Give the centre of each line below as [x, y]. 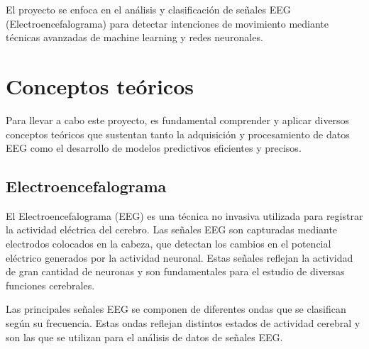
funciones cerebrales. [50, 285]
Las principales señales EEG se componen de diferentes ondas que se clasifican [176, 309]
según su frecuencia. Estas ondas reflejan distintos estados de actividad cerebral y [183, 323]
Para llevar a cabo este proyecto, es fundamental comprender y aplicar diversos [178, 120]
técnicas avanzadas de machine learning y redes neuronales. [134, 37]
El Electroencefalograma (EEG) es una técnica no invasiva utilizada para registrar [184, 215]
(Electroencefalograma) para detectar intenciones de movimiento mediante [167, 23]
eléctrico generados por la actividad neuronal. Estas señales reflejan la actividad [180, 257]
